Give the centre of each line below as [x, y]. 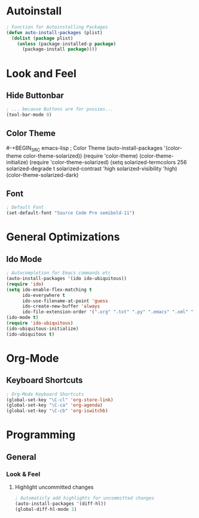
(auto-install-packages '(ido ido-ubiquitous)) [67, 279]
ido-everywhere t [44, 295]
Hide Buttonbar [35, 95]
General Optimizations [63, 237]
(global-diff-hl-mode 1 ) [46, 509]
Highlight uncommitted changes [54, 487]
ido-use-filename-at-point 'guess [65, 301]
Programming [41, 435]
